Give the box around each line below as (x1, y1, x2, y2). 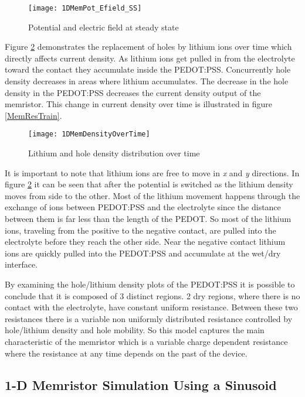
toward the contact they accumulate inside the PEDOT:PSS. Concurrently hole (5, 63, 291, 76)
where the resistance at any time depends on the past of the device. (5, 347, 248, 359)
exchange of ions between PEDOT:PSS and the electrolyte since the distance (5, 201, 281, 213)
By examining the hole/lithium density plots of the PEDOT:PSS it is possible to (5, 278, 295, 290)
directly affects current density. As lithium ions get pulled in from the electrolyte (5, 52, 295, 64)
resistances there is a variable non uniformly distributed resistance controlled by (5, 312, 293, 324)
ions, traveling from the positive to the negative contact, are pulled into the (5, 224, 276, 236)
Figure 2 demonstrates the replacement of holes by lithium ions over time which (5, 40, 292, 53)
